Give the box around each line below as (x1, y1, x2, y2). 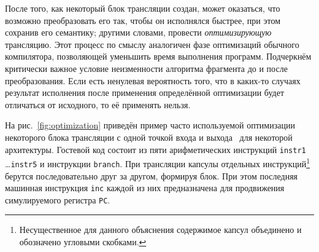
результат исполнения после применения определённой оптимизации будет (5, 86, 285, 99)
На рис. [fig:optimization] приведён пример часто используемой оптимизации (5, 119, 295, 132)
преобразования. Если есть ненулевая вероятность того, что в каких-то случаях (5, 74, 301, 87)
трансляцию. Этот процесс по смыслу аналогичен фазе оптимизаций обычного (5, 37, 299, 50)
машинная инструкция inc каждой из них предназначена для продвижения (5, 181, 285, 194)
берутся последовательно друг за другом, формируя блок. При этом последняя (5, 169, 298, 182)
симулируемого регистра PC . (5, 193, 110, 206)
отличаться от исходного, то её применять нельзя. (5, 98, 191, 111)
